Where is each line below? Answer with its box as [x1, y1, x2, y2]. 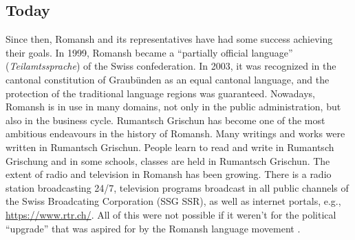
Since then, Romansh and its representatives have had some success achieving [6, 32, 333, 46]
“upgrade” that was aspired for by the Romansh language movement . [6, 221, 301, 235]
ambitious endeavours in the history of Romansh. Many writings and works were [6, 126, 345, 141]
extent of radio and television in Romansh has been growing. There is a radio [6, 167, 332, 181]
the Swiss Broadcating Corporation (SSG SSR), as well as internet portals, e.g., [6, 194, 341, 208]
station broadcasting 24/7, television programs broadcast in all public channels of [6, 180, 349, 194]
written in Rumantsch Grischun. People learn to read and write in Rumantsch [6, 139, 334, 154]
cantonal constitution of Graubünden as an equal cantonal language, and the [6, 72, 330, 86]
